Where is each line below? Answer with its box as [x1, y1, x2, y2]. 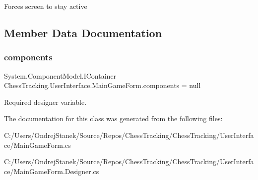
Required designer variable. [4, 96, 87, 107]
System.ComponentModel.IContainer [4, 70, 117, 81]
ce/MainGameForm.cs [4, 139, 71, 150]
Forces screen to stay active [4, 1, 87, 11]
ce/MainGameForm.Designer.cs [4, 166, 99, 176]
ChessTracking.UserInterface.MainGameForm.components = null [4, 80, 201, 90]
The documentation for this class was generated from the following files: [4, 113, 223, 124]
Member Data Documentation [4, 25, 162, 40]
